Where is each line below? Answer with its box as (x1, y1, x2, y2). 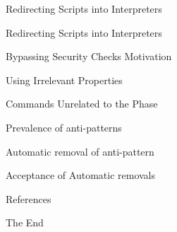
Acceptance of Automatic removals (6, 168, 156, 182)
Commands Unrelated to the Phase (6, 96, 158, 111)
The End (6, 215, 44, 230)
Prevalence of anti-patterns (6, 120, 122, 134)
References (6, 191, 51, 206)
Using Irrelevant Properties (6, 72, 123, 87)
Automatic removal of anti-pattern (6, 144, 154, 158)
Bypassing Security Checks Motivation (6, 49, 172, 64)
